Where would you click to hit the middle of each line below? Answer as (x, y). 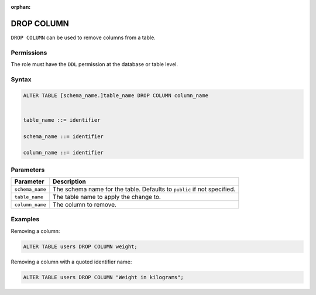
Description (69, 181)
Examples (25, 219)
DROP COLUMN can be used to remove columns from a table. (83, 37)
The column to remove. (85, 205)
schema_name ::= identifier (63, 136)
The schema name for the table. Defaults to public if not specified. (144, 189)
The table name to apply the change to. (107, 197)
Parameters (28, 170)
